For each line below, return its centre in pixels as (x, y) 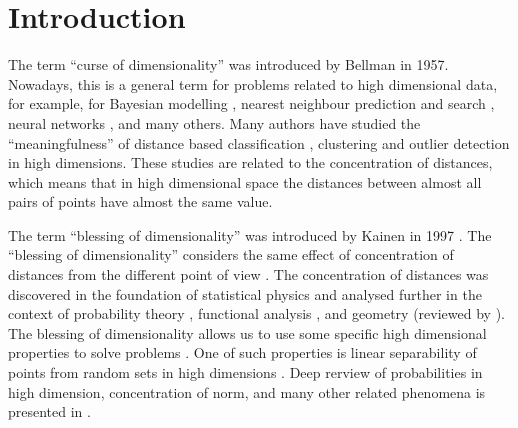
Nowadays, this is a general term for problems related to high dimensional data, (253, 83)
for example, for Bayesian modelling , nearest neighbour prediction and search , (251, 103)
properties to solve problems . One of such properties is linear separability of (242, 352)
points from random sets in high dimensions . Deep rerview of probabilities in (245, 372)
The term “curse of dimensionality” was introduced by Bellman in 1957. (228, 64)
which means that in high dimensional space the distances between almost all (245, 181)
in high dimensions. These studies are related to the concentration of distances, (250, 162)
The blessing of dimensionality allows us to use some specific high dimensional (247, 332)
